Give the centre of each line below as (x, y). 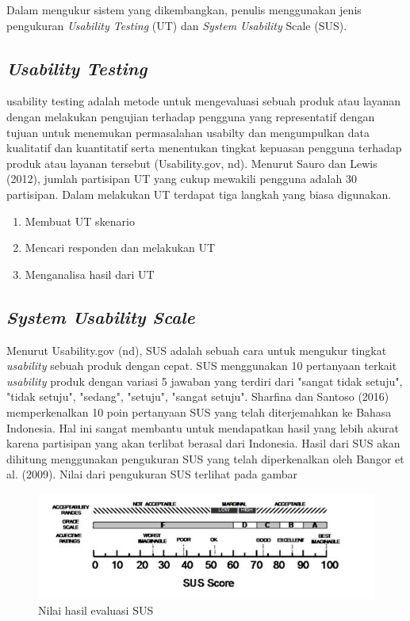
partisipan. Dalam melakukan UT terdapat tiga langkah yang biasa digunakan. (199, 194)
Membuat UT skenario (80, 221)
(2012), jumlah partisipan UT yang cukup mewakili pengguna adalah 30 (182, 179)
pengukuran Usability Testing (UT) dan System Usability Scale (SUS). (177, 25)
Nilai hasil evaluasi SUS (96, 610)
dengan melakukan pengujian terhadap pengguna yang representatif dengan (191, 116)
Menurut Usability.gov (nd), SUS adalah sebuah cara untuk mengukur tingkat (197, 350)
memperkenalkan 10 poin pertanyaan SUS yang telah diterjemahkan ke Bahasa (199, 411)
